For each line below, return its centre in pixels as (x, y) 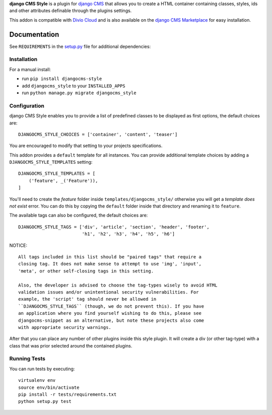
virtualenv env (37, 381)
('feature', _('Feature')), (63, 181)
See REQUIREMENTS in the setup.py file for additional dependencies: (80, 46)
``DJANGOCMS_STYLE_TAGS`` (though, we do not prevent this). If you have (111, 306)
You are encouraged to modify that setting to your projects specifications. (86, 146)
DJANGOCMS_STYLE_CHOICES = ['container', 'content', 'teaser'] (98, 134)
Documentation (34, 34)
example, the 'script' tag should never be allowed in (87, 299)
